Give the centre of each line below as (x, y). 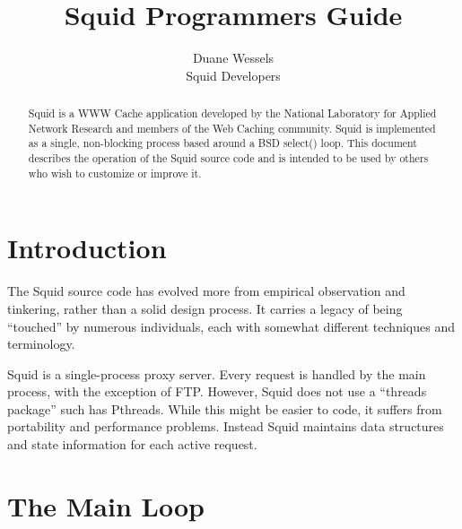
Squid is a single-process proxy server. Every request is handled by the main (217, 373)
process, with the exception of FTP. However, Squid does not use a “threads (217, 391)
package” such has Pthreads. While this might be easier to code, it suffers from (225, 408)
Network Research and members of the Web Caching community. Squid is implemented (232, 128)
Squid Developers (233, 75)
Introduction (87, 248)
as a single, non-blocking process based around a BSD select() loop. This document (222, 143)
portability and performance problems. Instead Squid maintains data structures (226, 426)
